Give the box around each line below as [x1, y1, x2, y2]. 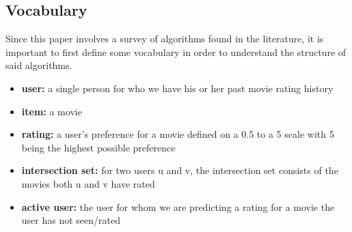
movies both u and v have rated [21, 176, 155, 190]
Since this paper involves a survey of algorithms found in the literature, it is [5, 31, 324, 46]
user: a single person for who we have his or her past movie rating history [21, 81, 334, 95]
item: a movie [21, 104, 82, 118]
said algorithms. [5, 58, 72, 72]
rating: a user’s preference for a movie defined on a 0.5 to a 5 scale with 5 [21, 127, 334, 141]
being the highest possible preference [21, 140, 176, 154]
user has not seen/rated [21, 213, 120, 227]
